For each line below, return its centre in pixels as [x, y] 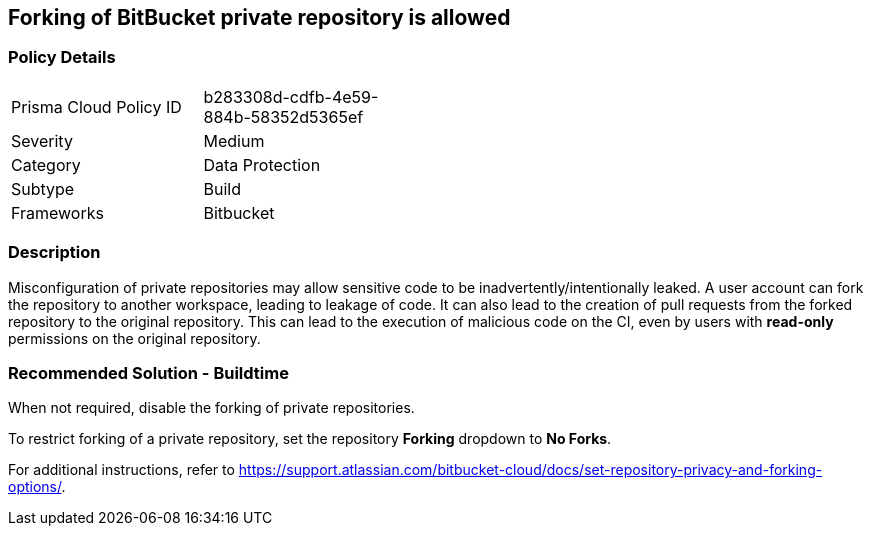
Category [46, 164]
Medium [234, 140]
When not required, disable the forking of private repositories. [211, 408]
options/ [35, 487]
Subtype [43, 188]
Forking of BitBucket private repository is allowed [259, 17]
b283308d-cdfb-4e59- [291, 96]
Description [54, 252]
